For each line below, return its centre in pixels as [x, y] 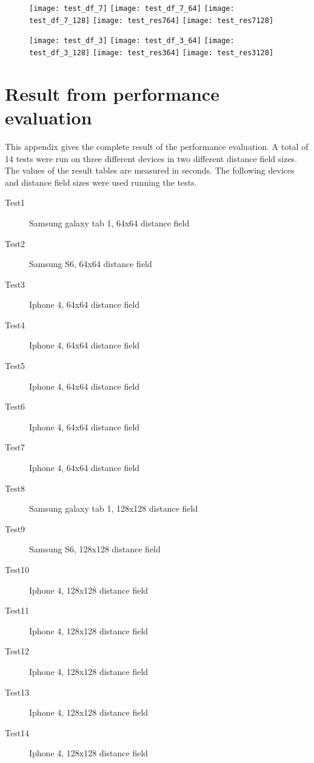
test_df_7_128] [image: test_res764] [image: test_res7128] [152, 20]
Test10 [17, 569]
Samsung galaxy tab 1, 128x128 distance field [114, 508]
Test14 [17, 732]
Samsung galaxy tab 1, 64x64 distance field [109, 222]
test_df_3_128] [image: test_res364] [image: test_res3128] [152, 53]
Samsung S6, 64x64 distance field [91, 264]
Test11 [17, 610]
